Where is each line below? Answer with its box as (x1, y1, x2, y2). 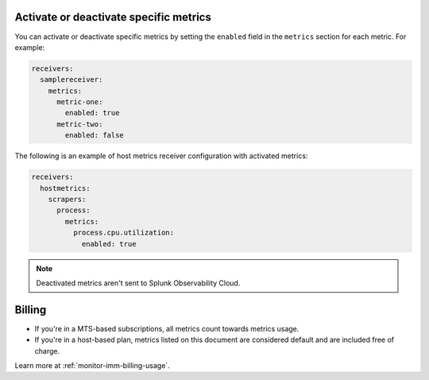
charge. (34, 346, 60, 355)
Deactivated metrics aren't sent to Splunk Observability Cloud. (36, 278, 241, 288)
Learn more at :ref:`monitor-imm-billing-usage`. (14, 361, 170, 370)
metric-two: (56, 119, 103, 129)
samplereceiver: (40, 76, 103, 84)
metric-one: (56, 98, 103, 107)
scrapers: (48, 195, 87, 204)
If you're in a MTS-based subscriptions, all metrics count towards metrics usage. (34, 324, 300, 333)
